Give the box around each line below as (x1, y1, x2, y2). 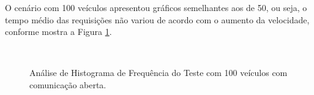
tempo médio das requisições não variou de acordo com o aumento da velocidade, (5, 13, 310, 26)
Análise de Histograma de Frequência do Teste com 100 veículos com (29, 66, 288, 79)
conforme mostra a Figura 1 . (5, 25, 112, 38)
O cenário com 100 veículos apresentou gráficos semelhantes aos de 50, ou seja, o (5, 1, 307, 13)
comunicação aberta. (29, 78, 107, 91)
